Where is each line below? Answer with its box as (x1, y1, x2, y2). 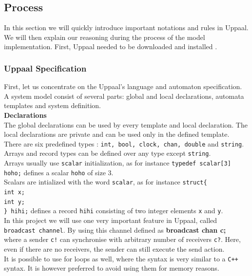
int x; (4, 189, 25, 196)
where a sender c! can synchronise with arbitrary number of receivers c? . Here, (4, 234, 241, 244)
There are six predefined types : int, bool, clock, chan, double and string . (4, 138, 244, 148)
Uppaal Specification (4, 62, 87, 74)
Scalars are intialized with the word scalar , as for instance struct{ (4, 177, 207, 187)
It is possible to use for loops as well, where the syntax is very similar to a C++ (4, 253, 238, 263)
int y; (4, 198, 25, 205)
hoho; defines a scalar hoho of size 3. (4, 167, 114, 177)
